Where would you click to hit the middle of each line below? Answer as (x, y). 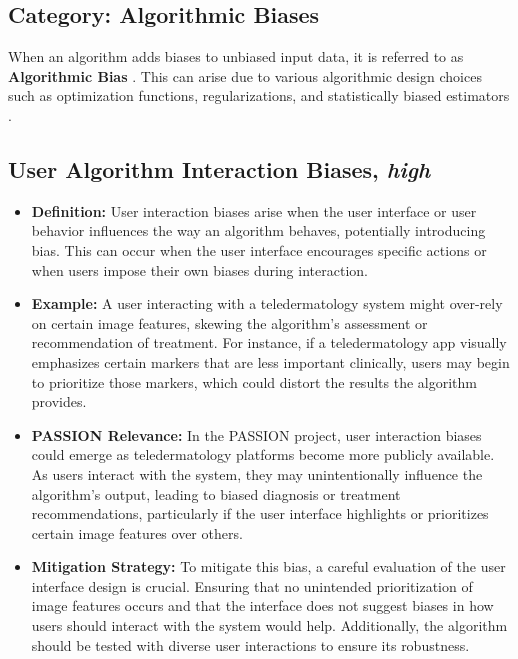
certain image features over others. (137, 532)
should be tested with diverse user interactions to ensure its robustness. (250, 644)
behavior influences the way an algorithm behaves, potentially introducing (258, 230)
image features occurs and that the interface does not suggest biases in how (262, 605)
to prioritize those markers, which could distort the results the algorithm (254, 381)
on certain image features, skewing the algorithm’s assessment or (229, 322)
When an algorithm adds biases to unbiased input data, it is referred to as (236, 56)
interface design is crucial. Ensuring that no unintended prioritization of (252, 585)
